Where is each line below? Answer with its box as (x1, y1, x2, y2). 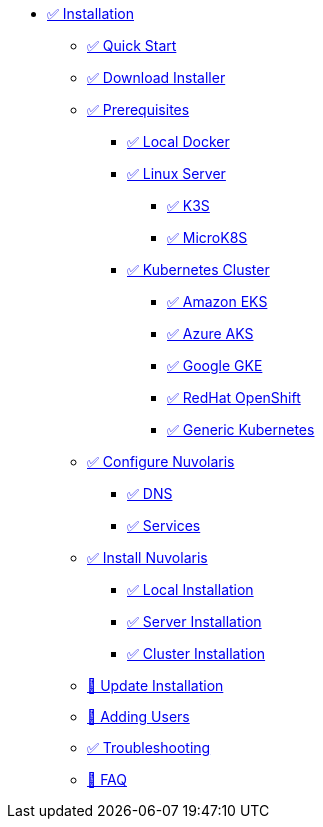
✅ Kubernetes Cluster (127, 261, 270, 278)
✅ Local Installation (127, 581, 254, 598)
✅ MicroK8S (167, 229, 248, 246)
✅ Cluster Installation (127, 645, 266, 662)
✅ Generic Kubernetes (167, 421, 315, 438)
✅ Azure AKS (167, 325, 254, 342)
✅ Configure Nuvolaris (87, 453, 235, 470)
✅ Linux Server (127, 165, 226, 182)
